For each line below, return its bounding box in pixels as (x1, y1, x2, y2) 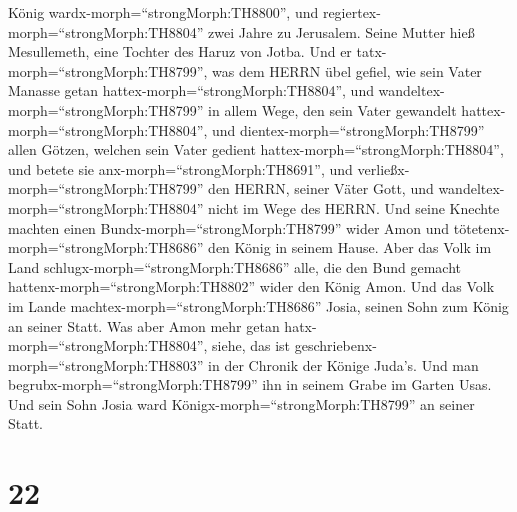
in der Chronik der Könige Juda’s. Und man (208, 354, 479, 375)
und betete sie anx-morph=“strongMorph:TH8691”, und (8, 158, 353, 179)
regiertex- (322, 2, 381, 22)
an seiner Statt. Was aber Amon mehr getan (8, 315, 280, 336)
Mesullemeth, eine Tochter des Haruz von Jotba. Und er (8, 41, 352, 62)
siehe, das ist (212, 335, 291, 356)
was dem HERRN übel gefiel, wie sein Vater (212, 60, 482, 81)
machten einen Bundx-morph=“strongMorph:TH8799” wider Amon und (8, 217, 450, 238)
